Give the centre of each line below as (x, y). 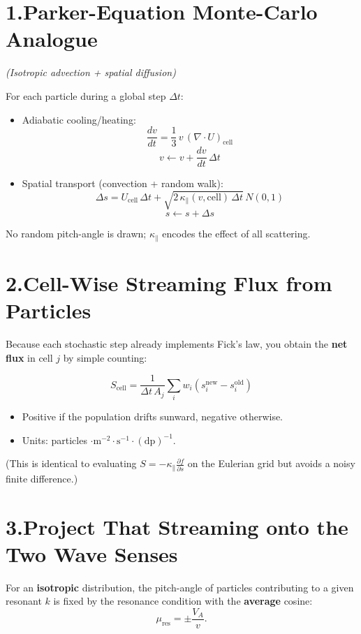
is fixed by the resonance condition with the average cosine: (183, 601)
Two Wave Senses (92, 553)
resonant (24, 601)
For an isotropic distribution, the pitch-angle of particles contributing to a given (180, 587)
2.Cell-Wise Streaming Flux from (169, 283)
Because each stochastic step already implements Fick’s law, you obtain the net (177, 344)
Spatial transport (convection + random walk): (123, 183)
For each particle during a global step (86, 95)
